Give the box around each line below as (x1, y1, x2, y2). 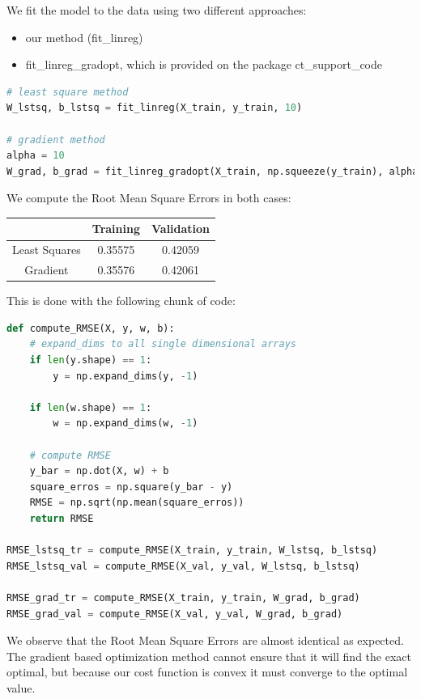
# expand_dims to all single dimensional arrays (29, 338, 296, 350)
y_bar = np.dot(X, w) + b (29, 465, 169, 477)
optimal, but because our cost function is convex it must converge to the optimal (6, 663, 408, 680)
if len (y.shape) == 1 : (29, 354, 152, 366)
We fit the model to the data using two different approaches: (6, 2, 307, 18)
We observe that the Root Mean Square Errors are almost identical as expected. (6, 632, 404, 649)
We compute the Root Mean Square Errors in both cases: (6, 189, 291, 206)
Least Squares (12, 241, 81, 258)
